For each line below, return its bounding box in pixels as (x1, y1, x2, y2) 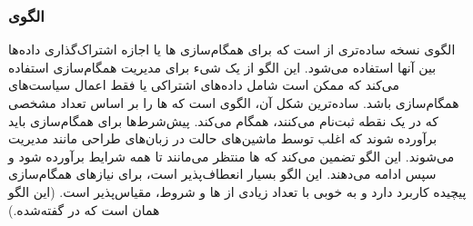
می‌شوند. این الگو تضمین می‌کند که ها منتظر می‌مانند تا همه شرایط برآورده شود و (8, 146, 455, 165)
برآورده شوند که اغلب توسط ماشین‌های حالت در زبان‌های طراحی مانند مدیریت (8, 129, 438, 148)
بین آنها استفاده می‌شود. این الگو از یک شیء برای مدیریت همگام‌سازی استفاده (8, 57, 437, 76)
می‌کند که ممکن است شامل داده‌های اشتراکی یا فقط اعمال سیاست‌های (8, 75, 400, 94)
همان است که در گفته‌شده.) (8, 200, 160, 219)
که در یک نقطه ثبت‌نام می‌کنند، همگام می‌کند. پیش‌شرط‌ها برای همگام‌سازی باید (8, 111, 438, 130)
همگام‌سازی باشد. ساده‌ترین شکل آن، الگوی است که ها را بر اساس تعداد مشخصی (8, 93, 459, 112)
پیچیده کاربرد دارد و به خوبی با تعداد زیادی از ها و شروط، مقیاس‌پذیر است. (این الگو (8, 182, 467, 201)
